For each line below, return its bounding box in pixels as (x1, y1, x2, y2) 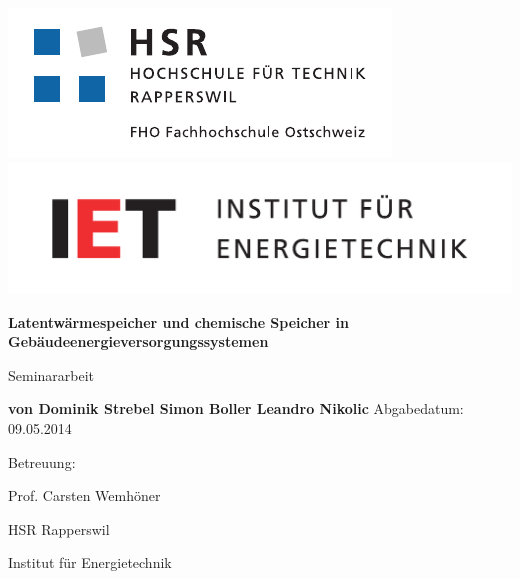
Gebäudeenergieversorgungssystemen (8, 331, 269, 352)
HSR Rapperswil (8, 518, 110, 539)
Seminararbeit (8, 364, 95, 385)
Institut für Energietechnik (8, 552, 172, 573)
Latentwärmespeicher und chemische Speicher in (8, 311, 349, 332)
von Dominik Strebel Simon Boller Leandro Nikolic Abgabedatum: (8, 398, 464, 419)
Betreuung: (8, 451, 76, 472)
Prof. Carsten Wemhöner (8, 485, 161, 506)
